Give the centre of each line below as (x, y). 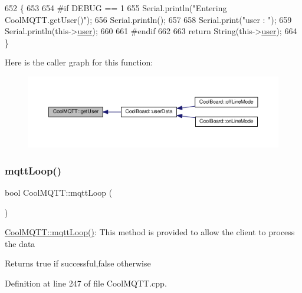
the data (20, 243)
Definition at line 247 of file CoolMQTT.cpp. (86, 283)
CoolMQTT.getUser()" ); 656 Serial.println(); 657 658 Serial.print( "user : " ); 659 (148, 19)
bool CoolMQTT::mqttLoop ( (59, 192)
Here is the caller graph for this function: (79, 62)
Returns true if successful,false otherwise (78, 263)
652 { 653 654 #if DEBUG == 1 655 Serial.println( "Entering (116, 8)
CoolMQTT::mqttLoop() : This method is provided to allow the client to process (150, 232)
